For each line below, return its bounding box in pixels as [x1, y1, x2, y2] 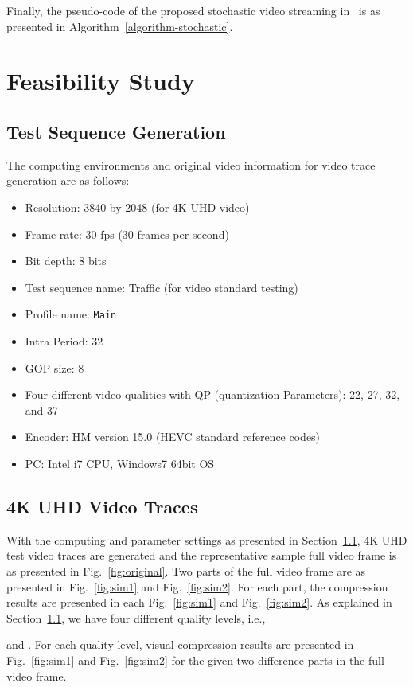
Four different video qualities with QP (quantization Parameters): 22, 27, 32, [25, 386, 400, 403]
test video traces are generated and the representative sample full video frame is [6, 547, 397, 564]
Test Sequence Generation [6, 119, 226, 143]
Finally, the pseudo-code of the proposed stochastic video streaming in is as [6, 2, 380, 18]
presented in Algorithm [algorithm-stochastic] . [6, 18, 233, 34]
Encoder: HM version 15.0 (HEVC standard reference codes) [25, 428, 321, 445]
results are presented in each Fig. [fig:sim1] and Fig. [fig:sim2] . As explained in [6, 594, 392, 611]
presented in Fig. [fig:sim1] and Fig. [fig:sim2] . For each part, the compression [6, 578, 388, 595]
